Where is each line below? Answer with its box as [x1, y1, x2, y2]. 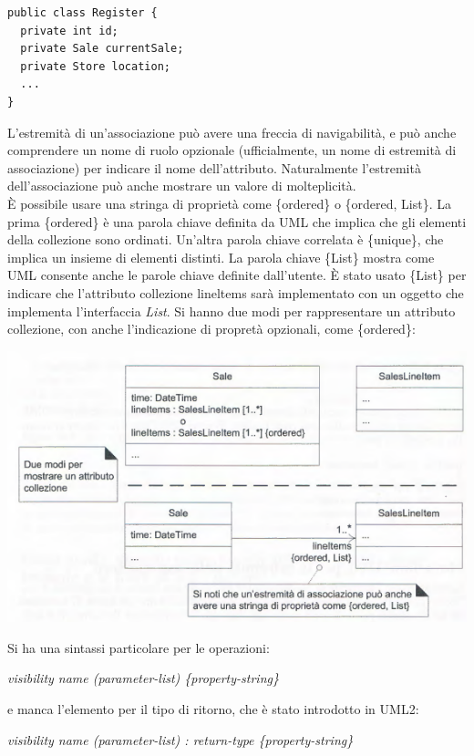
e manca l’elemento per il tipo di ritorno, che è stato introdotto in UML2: [7, 699, 419, 719]
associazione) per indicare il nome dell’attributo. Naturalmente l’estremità [7, 158, 421, 177]
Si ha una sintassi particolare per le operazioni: [7, 637, 270, 657]
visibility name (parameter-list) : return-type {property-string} [7, 730, 354, 749]
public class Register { [7, 6, 158, 19]
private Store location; [20, 59, 170, 73]
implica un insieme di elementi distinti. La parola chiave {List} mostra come [7, 247, 435, 266]
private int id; [20, 24, 118, 37]
